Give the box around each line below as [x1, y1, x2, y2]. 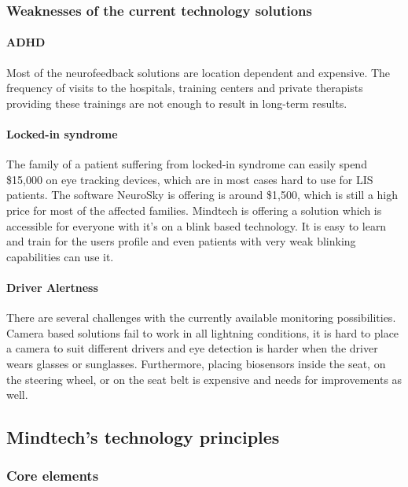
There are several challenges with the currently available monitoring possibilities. [6, 309, 396, 326]
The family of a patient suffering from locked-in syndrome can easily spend [6, 156, 367, 172]
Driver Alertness [6, 279, 98, 295]
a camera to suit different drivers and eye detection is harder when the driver [6, 340, 378, 356]
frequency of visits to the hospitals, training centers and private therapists [6, 79, 363, 96]
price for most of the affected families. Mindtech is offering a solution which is [6, 202, 382, 218]
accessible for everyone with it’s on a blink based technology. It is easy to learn [6, 217, 387, 234]
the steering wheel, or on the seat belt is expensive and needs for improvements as [6, 371, 402, 387]
